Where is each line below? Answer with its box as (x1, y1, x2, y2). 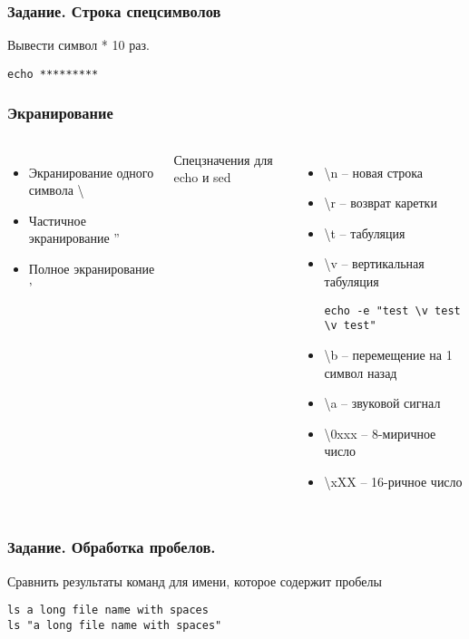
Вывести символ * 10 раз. (7, 35, 150, 54)
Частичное (28, 210, 86, 229)
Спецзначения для (173, 150, 273, 169)
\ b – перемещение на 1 (324, 344, 453, 363)
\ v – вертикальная (324, 254, 425, 273)
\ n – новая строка (324, 162, 424, 181)
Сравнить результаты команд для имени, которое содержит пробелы (7, 571, 382, 590)
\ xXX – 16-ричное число (324, 471, 463, 490)
